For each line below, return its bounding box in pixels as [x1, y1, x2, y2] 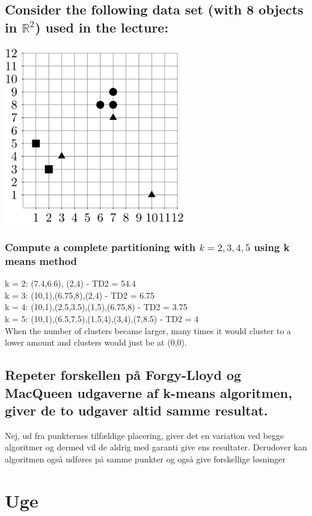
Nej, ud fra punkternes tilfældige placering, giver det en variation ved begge [5, 429, 284, 441]
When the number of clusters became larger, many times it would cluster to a [5, 324, 292, 337]
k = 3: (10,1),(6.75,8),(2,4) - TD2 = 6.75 [5, 288, 155, 301]
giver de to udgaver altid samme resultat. [5, 401, 268, 420]
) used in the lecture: [35, 17, 169, 36]
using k [254, 240, 290, 255]
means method [5, 253, 78, 268]
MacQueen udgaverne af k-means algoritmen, [5, 383, 292, 402]
